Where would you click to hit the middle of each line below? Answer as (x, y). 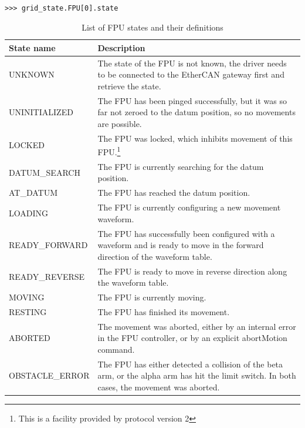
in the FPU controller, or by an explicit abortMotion (192, 338)
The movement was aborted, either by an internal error (197, 326)
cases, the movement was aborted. (159, 387)
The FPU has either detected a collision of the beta (190, 364)
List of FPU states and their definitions (152, 27)
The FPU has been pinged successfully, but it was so (192, 100)
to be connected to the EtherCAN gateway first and (191, 74)
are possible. (120, 123)
